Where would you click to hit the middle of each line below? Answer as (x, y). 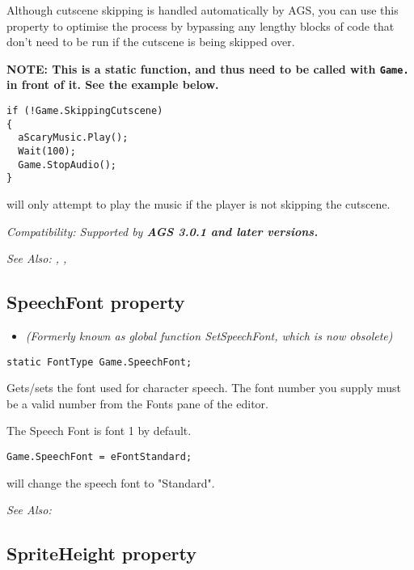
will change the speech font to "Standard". (111, 482)
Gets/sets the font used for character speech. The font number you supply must (204, 388)
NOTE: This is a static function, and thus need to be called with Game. (208, 68)
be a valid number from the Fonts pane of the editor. (137, 403)
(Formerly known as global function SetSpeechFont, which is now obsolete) (209, 335)
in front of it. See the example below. (113, 84)
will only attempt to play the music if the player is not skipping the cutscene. (199, 203)
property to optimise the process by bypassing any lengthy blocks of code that (201, 25)
